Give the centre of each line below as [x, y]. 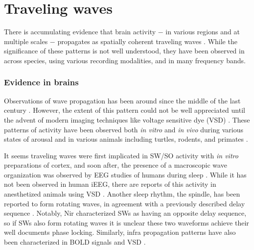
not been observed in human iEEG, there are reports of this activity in [110, 184]
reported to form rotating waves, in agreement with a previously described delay [125, 203]
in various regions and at [203, 32]
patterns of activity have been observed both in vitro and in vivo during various [124, 129]
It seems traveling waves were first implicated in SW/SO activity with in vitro [121, 155]
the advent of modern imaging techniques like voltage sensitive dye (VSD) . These [127, 119]
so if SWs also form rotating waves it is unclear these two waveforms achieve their [127, 222]
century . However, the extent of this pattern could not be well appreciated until [125, 110]
